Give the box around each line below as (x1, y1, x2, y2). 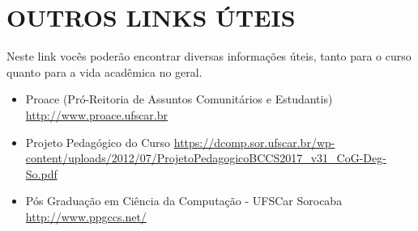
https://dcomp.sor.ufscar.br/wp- (173, 133, 335, 150)
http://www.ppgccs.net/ (25, 208, 147, 225)
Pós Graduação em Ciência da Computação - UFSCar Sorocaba (25, 192, 343, 209)
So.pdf (25, 165, 58, 182)
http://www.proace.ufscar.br (25, 106, 168, 123)
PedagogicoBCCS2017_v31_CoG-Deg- (194, 149, 386, 166)
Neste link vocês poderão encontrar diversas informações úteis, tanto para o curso (6, 48, 412, 65)
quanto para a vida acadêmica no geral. (6, 63, 203, 80)
